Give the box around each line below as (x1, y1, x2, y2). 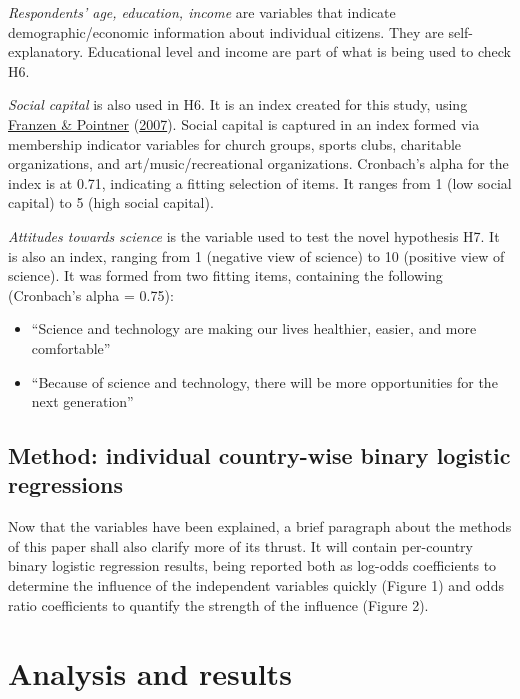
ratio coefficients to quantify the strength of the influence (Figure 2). (8, 594, 429, 615)
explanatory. (8, 41, 84, 62)
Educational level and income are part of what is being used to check (87, 41, 511, 62)
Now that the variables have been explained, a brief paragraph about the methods (8, 516, 512, 537)
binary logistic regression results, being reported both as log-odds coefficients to (8, 555, 497, 576)
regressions (8, 469, 123, 500)
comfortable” (31, 337, 111, 358)
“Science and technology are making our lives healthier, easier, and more (31, 318, 477, 339)
